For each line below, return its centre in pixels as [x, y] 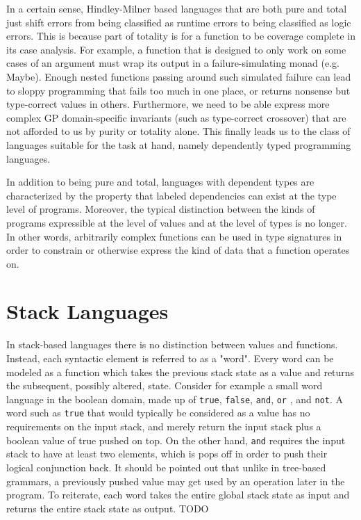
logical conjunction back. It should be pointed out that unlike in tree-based [166, 467]
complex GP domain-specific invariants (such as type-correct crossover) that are [176, 117]
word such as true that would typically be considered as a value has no [158, 413]
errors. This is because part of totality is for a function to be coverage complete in [181, 36]
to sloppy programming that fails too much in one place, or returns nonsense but [178, 90]
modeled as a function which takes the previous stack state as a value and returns [180, 372]
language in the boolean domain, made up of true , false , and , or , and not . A [175, 399]
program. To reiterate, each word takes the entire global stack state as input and [178, 495]
